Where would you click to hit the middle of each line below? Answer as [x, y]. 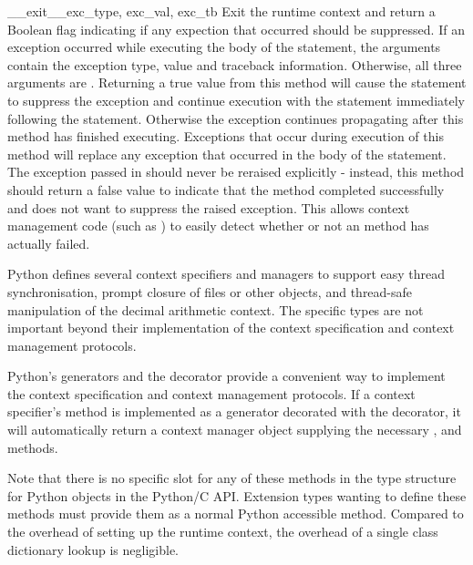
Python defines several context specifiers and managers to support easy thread [226, 274]
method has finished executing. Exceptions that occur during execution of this [226, 136]
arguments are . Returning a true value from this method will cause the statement [237, 82]
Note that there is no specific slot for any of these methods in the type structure [232, 478]
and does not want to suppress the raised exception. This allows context [209, 207]
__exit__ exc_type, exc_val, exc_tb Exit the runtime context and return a [221, 11]
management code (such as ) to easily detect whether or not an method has [218, 226]
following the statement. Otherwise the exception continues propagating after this [236, 118]
